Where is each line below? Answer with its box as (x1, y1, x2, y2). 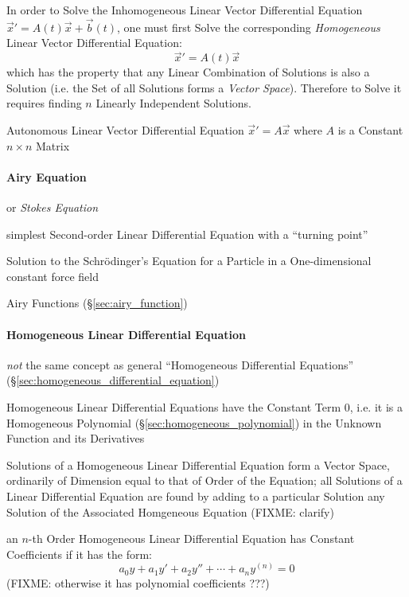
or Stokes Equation (6, 198, 99, 215)
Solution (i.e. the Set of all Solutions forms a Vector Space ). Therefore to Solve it (6, 79, 402, 96)
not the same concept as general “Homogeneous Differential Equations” (6, 356, 354, 373)
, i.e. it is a (349, 398, 403, 415)
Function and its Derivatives (6, 430, 145, 447)
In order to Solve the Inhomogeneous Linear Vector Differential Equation (6, 2, 363, 18)
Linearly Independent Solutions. (95, 95, 251, 111)
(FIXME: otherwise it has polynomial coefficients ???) (6, 574, 270, 591)
